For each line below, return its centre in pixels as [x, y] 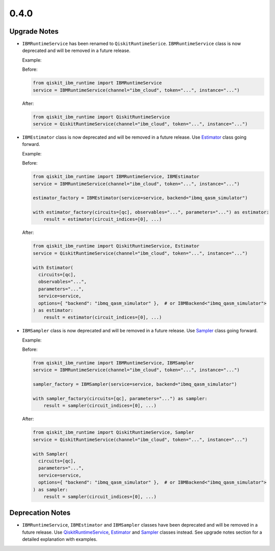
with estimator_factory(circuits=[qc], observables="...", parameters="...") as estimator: [151, 212]
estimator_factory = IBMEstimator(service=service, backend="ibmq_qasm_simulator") [140, 198]
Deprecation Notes [40, 513]
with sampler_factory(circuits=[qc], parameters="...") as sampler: [120, 399]
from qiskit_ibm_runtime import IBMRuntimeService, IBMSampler [114, 363]
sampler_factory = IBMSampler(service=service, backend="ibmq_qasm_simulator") [135, 384]
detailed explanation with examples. [60, 539]
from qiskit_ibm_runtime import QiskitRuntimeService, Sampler [114, 432]
